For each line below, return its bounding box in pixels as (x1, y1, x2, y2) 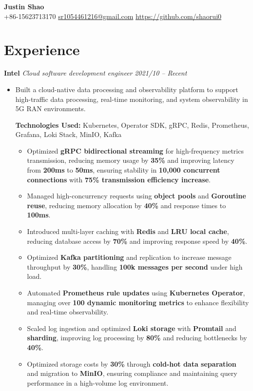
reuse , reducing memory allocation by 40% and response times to (27, 200, 226, 210)
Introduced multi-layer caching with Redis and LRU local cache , (27, 226, 229, 236)
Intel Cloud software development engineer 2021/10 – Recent (4, 68, 187, 78)
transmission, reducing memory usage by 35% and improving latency (27, 155, 234, 165)
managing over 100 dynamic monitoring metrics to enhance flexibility (27, 297, 249, 307)
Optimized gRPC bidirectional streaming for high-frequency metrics (27, 145, 244, 156)
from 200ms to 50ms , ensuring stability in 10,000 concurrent (27, 165, 220, 175)
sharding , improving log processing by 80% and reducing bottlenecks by (27, 332, 247, 343)
